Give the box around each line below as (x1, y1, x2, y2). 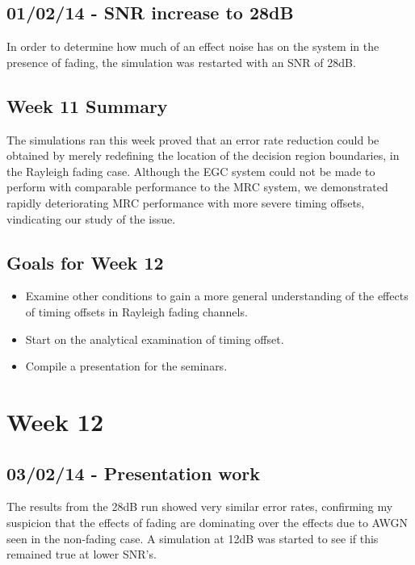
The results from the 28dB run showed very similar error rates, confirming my (6, 498, 393, 515)
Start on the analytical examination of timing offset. (25, 330, 284, 347)
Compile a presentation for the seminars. (25, 358, 228, 375)
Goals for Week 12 (6, 249, 164, 274)
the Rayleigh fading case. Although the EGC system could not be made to (6, 162, 375, 179)
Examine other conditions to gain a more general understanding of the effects (25, 287, 409, 304)
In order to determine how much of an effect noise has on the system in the (6, 38, 379, 55)
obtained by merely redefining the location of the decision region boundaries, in (6, 147, 400, 164)
